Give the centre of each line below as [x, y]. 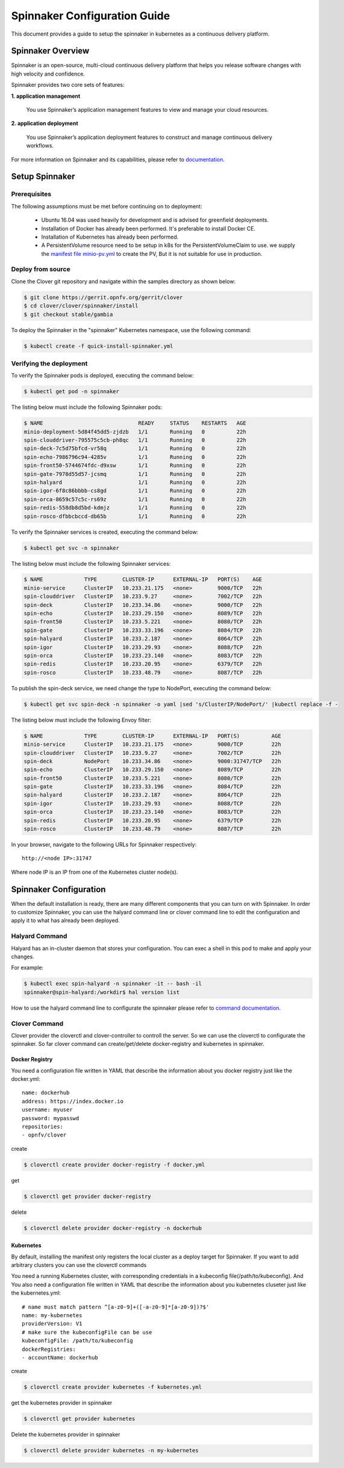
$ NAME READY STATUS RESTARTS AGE [135, 423]
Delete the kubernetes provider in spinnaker [66, 1435]
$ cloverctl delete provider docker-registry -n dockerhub [113, 1228]
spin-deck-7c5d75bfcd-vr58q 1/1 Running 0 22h [135, 449]
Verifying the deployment [49, 364]
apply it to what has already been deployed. [65, 920]
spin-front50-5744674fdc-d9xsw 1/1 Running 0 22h [135, 466]
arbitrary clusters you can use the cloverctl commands [79, 1265]
